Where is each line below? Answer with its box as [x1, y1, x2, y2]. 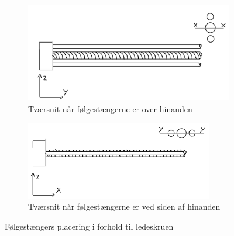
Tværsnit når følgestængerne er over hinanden [28, 102, 192, 114]
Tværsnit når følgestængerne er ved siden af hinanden [28, 200, 221, 213]
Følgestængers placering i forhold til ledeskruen [5, 220, 174, 232]
